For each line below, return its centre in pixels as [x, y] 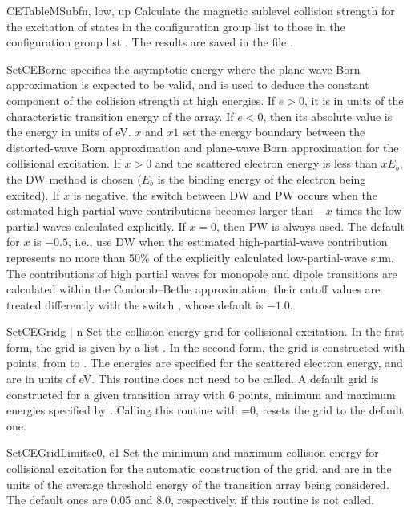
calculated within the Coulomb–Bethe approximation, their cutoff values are [193, 289]
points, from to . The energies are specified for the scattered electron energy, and [205, 363]
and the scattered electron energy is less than [266, 163]
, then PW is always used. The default [310, 226]
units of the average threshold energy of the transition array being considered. [198, 484]
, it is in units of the [354, 100]
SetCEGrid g [36, 331]
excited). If [33, 194]
